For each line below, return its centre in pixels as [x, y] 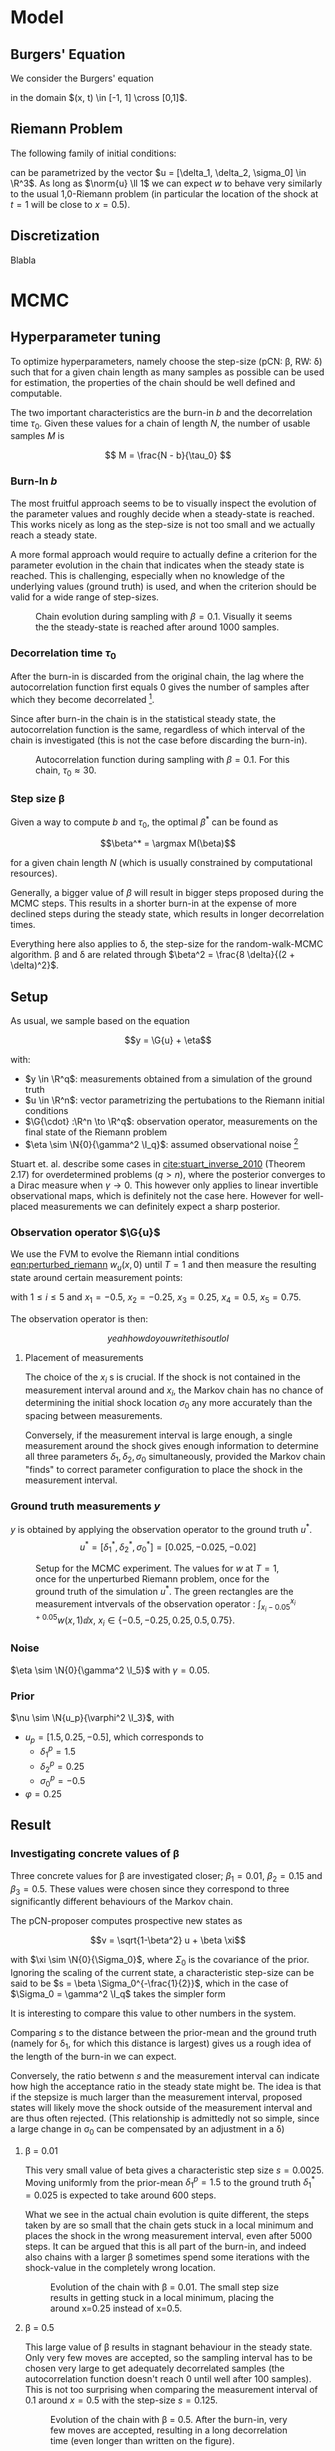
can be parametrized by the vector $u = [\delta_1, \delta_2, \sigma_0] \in [158, 172]
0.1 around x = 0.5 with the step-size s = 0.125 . [121, 2400]
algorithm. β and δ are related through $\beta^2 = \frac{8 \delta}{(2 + [153, 955]
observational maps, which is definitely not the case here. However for [156, 1195]
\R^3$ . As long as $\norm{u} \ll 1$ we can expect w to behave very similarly [166, 183]
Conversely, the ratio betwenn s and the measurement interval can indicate [165, 2075]
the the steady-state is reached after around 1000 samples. [157, 627]
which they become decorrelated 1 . [82, 698]
